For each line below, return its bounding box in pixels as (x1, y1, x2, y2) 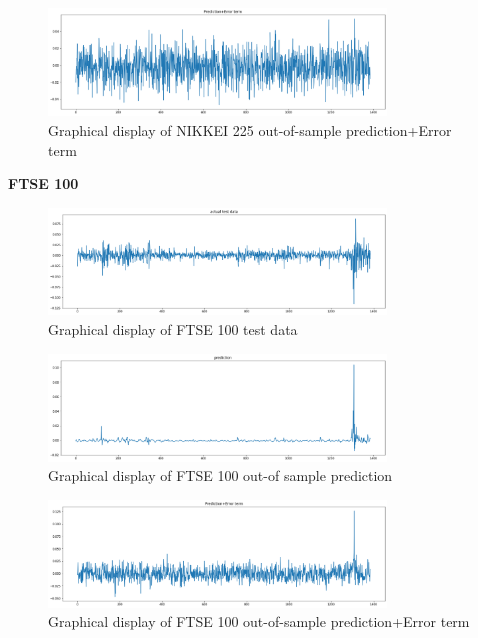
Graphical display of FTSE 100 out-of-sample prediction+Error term (48, 611, 470, 632)
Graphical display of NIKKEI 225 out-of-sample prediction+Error (48, 119, 452, 140)
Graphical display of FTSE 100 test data (48, 318, 298, 339)
